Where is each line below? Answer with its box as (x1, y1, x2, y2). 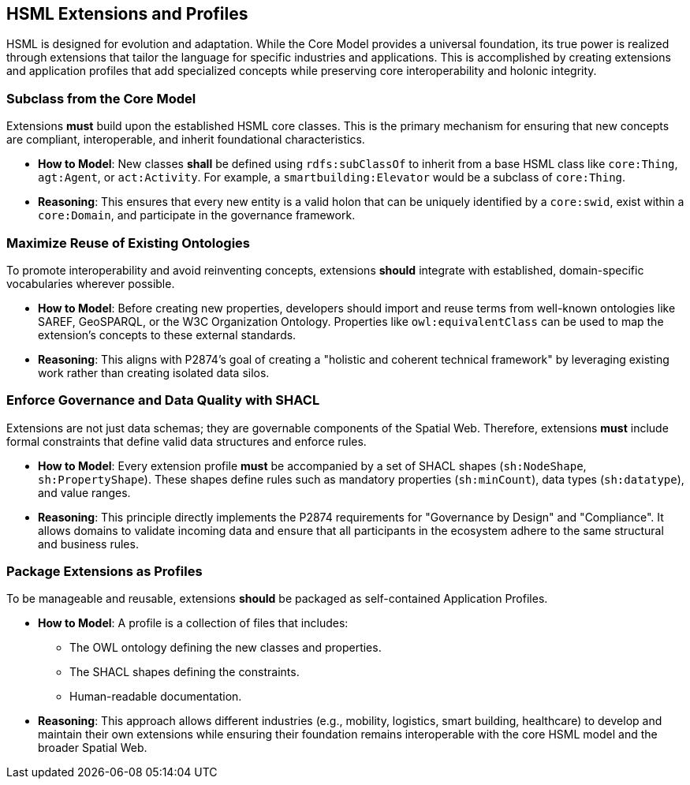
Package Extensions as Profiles (6, 563, 203, 580)
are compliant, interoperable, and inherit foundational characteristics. (6, 133, 365, 147)
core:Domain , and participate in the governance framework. (38, 208, 356, 222)
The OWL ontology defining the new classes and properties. (69, 641, 382, 655)
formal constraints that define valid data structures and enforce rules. (6, 434, 367, 448)
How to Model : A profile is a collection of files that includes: (38, 616, 349, 630)
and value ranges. (38, 485, 131, 499)
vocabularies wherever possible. (6, 276, 175, 290)
